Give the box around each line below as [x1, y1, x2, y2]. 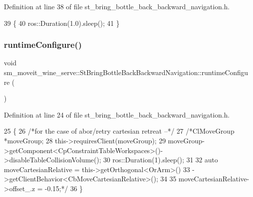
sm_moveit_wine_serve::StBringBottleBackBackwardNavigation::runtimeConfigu [4, 67, 248, 77]
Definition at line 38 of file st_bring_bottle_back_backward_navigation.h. [4, 1, 230, 11]
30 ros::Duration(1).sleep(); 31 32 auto [103, 155, 218, 165]
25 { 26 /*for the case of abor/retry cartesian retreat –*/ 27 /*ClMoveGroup [4, 126, 234, 136]
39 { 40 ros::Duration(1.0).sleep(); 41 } [4, 18, 120, 28]
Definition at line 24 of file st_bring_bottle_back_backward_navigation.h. [4, 109, 230, 119]
